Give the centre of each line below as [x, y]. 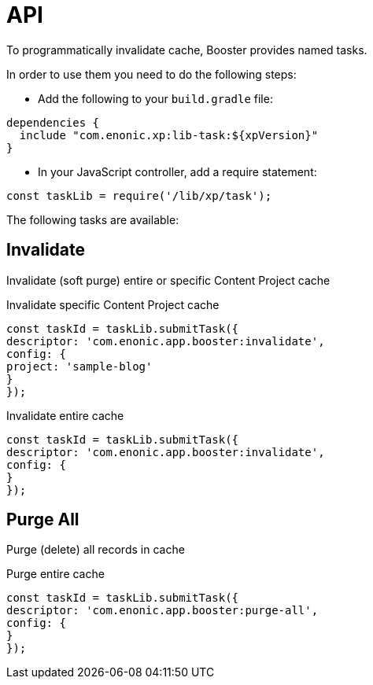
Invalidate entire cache [65, 415]
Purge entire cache [55, 574]
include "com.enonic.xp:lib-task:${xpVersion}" [169, 135]
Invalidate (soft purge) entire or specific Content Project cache [168, 280]
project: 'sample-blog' [79, 366]
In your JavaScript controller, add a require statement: [177, 171]
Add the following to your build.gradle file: [155, 98]
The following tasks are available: [93, 219]
